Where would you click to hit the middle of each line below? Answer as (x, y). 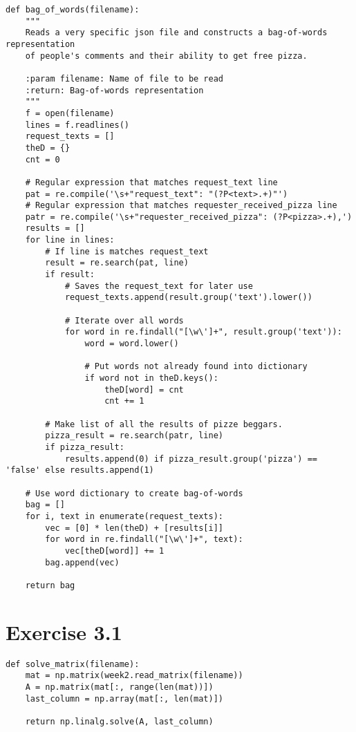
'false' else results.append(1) (80, 470)
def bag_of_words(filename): (73, 10)
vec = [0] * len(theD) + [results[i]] (134, 528)
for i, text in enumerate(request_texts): (124, 516)
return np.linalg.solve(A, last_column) (119, 721)
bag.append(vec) (82, 562)
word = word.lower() (132, 344)
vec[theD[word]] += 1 (114, 551)
